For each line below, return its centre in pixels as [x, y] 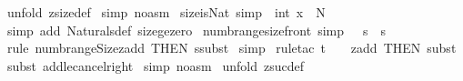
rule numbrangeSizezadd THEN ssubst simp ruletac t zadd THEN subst [231, 48]
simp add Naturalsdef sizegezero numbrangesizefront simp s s [196, 30]
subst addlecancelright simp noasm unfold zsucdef [155, 65]
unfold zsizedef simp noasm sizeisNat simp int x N [166, 12]
